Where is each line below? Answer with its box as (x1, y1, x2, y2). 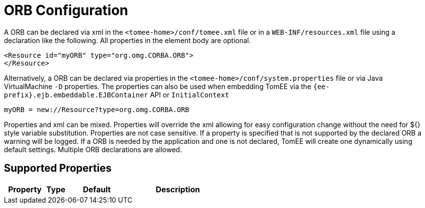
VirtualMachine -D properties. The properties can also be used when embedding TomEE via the (4, 82, 312, 91)
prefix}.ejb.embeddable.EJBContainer (4, 91, 149, 99)
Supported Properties (4, 162, 112, 175)
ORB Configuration (4, 2, 128, 19)
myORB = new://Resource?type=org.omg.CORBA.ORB (4, 105, 190, 114)
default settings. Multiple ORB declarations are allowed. (4, 145, 182, 154)
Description (155, 184, 200, 194)
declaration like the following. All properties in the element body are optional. (4, 36, 251, 45)
